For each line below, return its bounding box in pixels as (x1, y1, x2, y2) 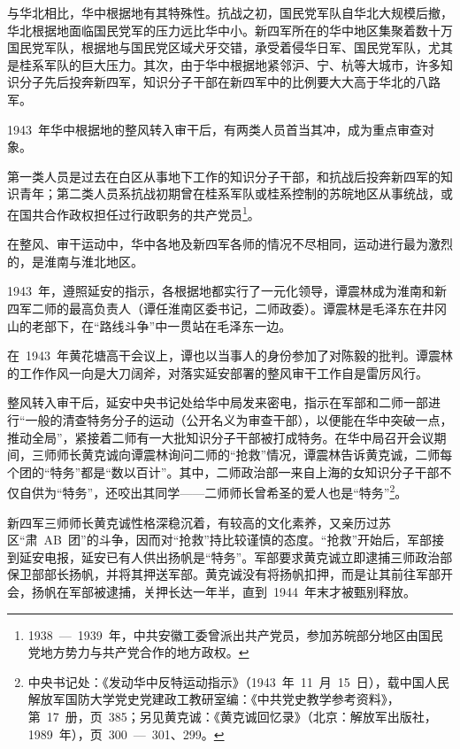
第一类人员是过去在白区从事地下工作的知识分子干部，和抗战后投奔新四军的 (7, 166, 441, 185)
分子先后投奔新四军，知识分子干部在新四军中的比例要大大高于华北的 (19, 73, 416, 91)
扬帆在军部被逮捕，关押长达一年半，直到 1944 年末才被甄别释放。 (31, 582, 416, 600)
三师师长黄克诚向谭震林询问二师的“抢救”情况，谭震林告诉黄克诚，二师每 (31, 445, 453, 464)
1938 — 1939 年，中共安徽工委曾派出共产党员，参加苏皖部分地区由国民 (27, 625, 443, 644)
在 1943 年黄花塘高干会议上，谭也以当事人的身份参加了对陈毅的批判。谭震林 (7, 346, 453, 365)
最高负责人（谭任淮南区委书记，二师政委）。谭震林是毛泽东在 (68, 298, 422, 317)
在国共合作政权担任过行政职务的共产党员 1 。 (7, 202, 260, 223)
